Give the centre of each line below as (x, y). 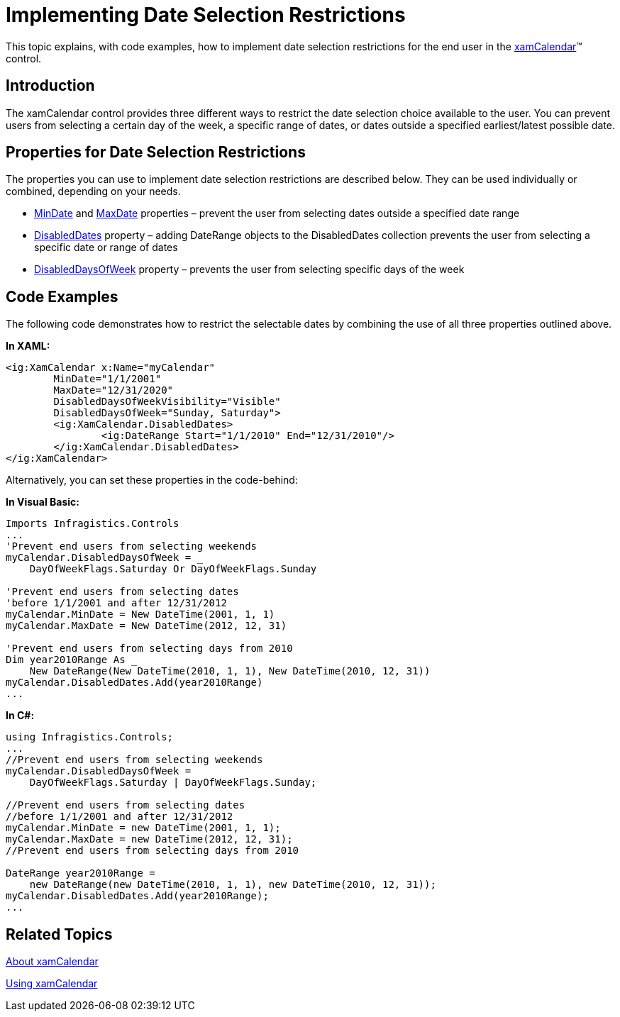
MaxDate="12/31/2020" (114, 390)
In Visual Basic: (43, 502)
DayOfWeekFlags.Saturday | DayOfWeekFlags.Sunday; (173, 783)
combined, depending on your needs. (93, 191)
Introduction (50, 86)
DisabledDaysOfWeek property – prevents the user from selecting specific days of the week (249, 269)
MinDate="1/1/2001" (107, 379)
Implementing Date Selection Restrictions (206, 15)
